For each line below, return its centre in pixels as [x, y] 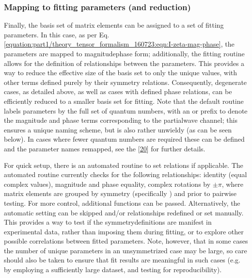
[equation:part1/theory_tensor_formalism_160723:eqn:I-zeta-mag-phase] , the [119, 44]
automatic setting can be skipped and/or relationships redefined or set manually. [124, 212]
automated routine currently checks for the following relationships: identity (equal [126, 174]
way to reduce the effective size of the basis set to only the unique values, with [121, 73]
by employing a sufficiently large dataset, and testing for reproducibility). [113, 270]
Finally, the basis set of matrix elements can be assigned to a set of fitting [114, 25]
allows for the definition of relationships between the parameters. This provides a [124, 63]
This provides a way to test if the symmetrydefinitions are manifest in [108, 222]
